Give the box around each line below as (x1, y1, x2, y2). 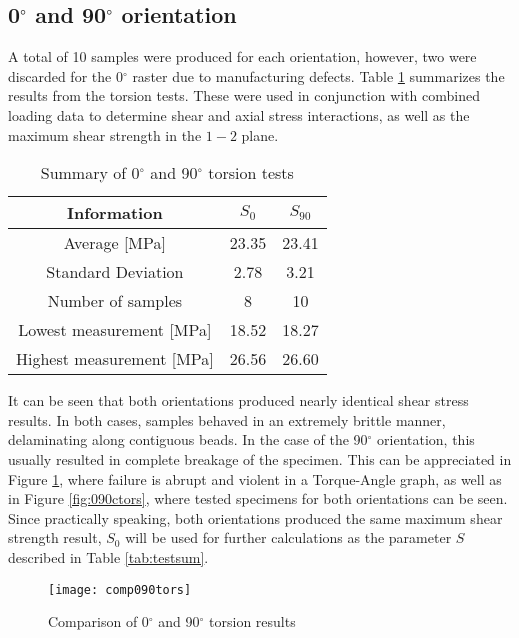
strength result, (8, 527, 102, 548)
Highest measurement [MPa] (16, 347, 214, 371)
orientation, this (377, 429, 475, 450)
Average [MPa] (63, 231, 166, 255)
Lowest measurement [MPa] (18, 318, 212, 342)
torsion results (209, 611, 296, 632)
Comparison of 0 (48, 611, 149, 632)
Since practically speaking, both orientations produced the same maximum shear (8, 507, 503, 528)
